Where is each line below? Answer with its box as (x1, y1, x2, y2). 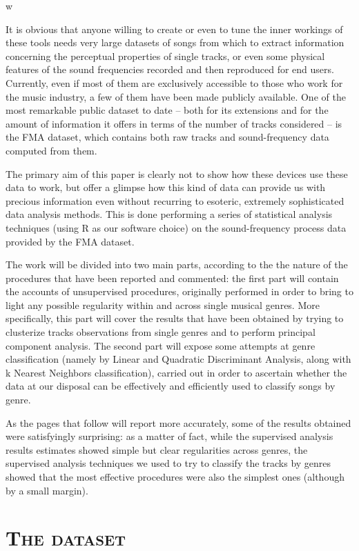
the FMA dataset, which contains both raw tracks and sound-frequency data (6, 130, 329, 144)
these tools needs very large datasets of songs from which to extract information (6, 35, 345, 50)
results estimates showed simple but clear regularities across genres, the (6, 442, 308, 457)
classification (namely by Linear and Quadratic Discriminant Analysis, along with (6, 352, 351, 366)
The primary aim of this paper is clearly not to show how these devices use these (6, 166, 348, 181)
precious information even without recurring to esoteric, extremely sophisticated (6, 193, 345, 208)
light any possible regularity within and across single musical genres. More (6, 297, 320, 312)
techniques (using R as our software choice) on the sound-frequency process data (6, 220, 347, 234)
